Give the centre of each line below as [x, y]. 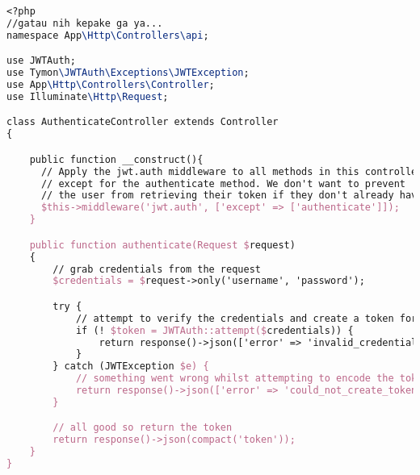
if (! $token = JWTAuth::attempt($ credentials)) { [214, 330]
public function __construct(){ [116, 159]
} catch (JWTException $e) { [131, 367]
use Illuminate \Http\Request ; [88, 96]
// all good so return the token [143, 428]
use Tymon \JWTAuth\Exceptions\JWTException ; [128, 73]
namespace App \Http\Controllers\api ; [108, 35]
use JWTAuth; [41, 61]
